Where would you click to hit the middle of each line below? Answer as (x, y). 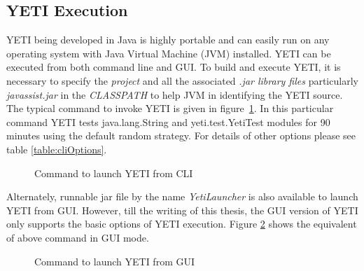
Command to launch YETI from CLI (114, 173)
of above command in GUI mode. (78, 237)
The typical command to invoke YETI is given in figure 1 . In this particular (170, 108)
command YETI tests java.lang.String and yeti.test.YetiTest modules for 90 (168, 121)
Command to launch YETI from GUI (114, 261)
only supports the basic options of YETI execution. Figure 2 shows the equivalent (182, 224)
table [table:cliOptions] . (57, 149)
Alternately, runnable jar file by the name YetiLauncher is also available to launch (182, 196)
